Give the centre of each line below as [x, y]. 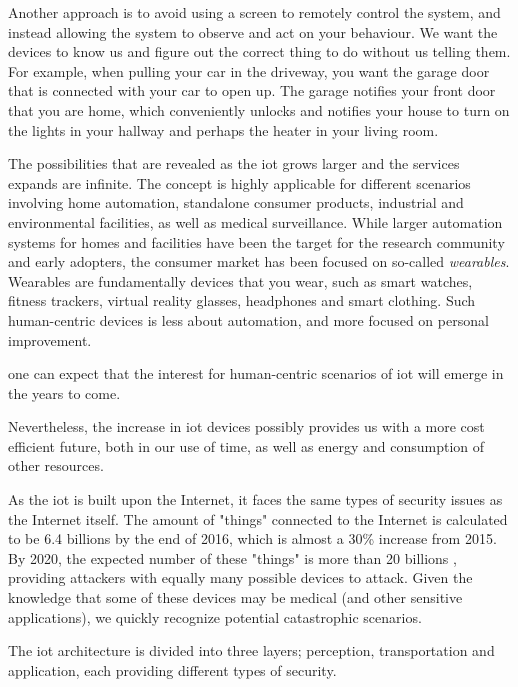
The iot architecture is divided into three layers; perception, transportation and [251, 650]
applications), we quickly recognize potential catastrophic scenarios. [215, 616]
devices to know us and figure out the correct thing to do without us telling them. [259, 51]
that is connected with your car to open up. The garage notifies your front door [252, 90]
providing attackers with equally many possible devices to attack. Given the [240, 577]
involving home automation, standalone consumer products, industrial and [236, 202]
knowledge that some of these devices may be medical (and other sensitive [235, 597]
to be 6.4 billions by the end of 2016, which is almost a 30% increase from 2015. [252, 538]
